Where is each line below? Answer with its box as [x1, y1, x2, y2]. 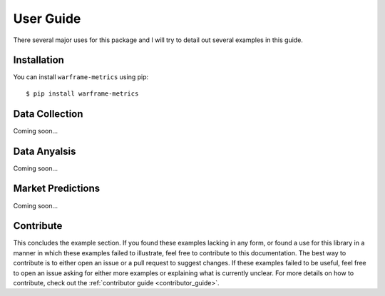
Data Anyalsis [13, 145, 76, 157]
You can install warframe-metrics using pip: [13, 73, 149, 81]
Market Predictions [13, 183, 101, 195]
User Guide [13, 11, 81, 26]
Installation [13, 54, 64, 66]
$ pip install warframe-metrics [26, 89, 139, 98]
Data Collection [13, 108, 83, 120]
